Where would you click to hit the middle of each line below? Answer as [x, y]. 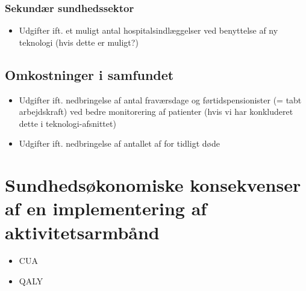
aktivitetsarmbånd [82, 232]
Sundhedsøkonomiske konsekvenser [153, 185]
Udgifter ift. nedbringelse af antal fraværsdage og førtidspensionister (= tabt [160, 100]
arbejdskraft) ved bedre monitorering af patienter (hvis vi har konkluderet [156, 112]
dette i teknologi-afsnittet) [67, 123]
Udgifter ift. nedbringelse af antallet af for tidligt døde [119, 143]
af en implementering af [106, 208]
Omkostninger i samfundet [89, 74]
